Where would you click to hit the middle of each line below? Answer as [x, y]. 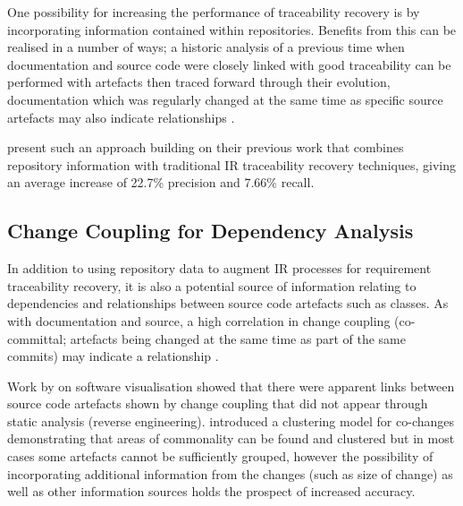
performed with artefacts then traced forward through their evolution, [199, 82]
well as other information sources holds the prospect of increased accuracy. [211, 491]
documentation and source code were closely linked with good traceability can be [229, 64]
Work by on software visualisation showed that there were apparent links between [231, 386]
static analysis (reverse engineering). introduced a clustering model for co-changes [231, 420]
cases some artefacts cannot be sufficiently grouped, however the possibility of [220, 456]
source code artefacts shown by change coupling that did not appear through [218, 403]
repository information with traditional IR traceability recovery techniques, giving [231, 164]
